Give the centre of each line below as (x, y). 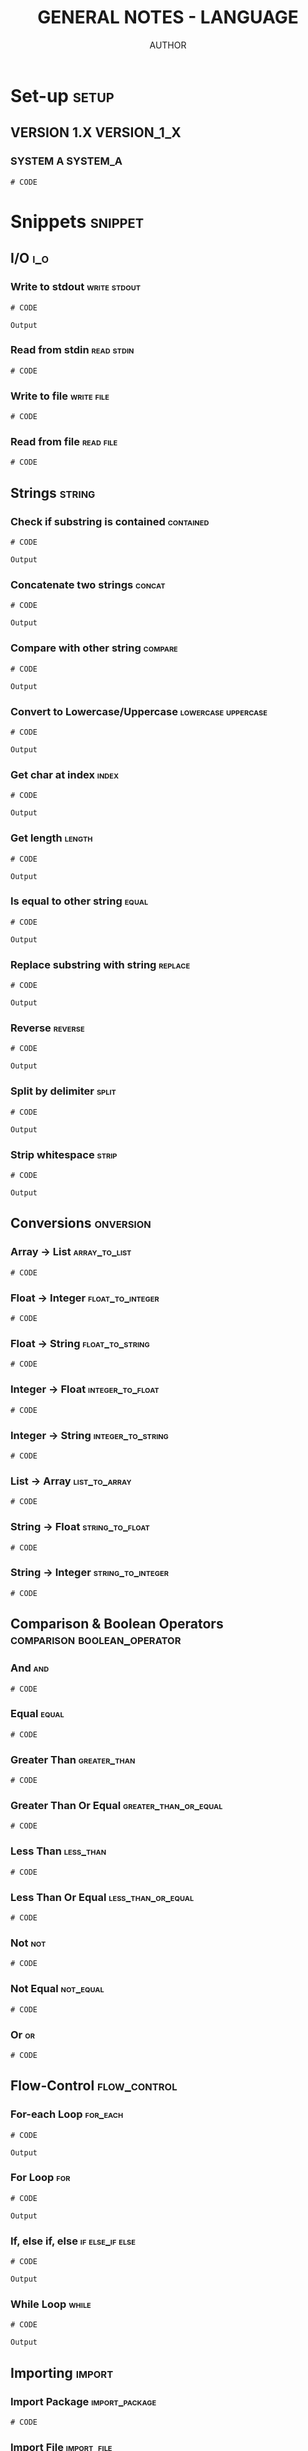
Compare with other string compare (94, 648)
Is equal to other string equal (79, 901)
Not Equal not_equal (57, 1989)
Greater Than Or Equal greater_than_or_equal (116, 1806)
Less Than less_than (58, 1851)
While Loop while (51, 2304)
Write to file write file (60, 396)
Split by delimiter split (63, 1091)
